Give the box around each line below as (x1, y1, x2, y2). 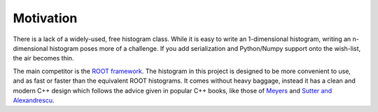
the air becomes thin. (13, 54, 74, 63)
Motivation (13, 10, 78, 26)
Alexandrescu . (13, 96, 55, 104)
